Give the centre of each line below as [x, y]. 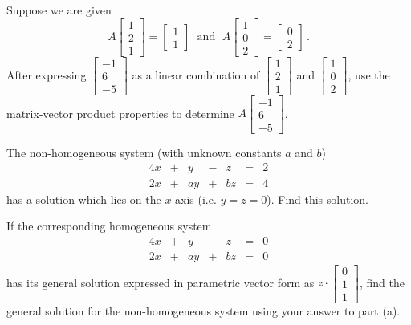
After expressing [47, 74]
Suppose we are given [59, 10]
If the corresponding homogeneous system [109, 226]
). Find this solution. [318, 199]
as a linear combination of [196, 74]
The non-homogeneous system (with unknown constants [144, 152]
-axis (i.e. [194, 199]
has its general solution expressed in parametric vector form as [161, 282]
